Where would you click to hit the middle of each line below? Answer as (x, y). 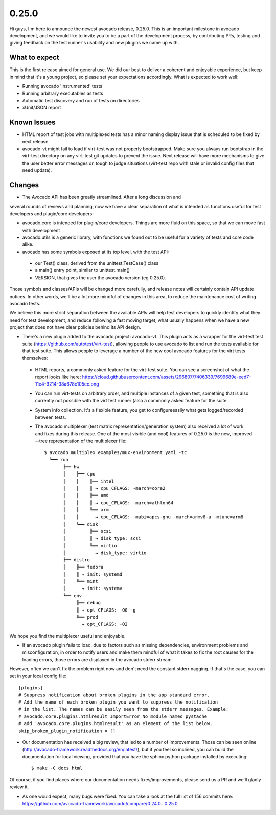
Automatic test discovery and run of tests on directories (81, 100)
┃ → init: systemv (93, 588)
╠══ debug (89, 603)
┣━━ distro (77, 560)
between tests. (51, 417)
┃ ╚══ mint (80, 581)
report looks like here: (58, 377)
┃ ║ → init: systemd (93, 574)
